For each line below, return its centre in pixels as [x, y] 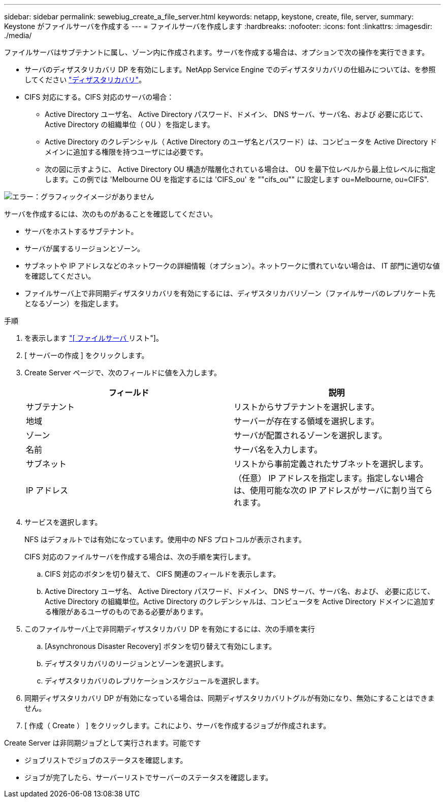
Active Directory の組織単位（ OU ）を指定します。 [130, 124]
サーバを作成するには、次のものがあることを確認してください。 [111, 214]
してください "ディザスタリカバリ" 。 [85, 80]
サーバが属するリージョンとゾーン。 [85, 248]
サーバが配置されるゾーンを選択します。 [310, 435]
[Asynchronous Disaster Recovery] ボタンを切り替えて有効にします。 [161, 646]
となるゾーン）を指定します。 [74, 303]
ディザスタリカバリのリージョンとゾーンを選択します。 [136, 663]
